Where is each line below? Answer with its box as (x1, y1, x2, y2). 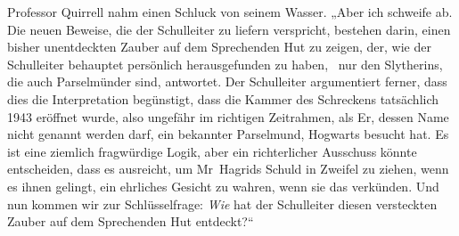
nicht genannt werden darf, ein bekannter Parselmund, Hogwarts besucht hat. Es (7, 125, 449, 143)
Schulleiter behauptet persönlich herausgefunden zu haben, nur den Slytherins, (7, 54, 443, 73)
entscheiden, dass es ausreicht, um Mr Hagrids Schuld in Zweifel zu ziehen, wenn (7, 159, 449, 178)
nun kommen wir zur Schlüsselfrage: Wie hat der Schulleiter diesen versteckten (7, 194, 438, 213)
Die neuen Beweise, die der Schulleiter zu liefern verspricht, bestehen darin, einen (7, 20, 451, 38)
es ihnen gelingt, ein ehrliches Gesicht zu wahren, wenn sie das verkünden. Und (7, 176, 439, 195)
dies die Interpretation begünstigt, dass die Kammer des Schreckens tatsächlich (7, 89, 439, 108)
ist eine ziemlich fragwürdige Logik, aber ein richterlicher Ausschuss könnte (7, 142, 417, 160)
